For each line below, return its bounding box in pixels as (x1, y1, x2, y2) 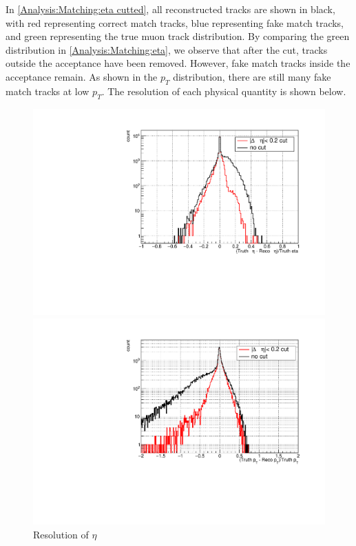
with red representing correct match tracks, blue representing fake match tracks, (6, 15, 344, 30)
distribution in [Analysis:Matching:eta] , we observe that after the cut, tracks (6, 42, 328, 57)
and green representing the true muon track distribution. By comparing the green (6, 29, 350, 43)
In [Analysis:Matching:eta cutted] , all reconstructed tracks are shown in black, (6, 2, 335, 16)
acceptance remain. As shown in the (6, 69, 158, 83)
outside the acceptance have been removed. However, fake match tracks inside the (6, 56, 350, 70)
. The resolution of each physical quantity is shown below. (101, 83, 346, 98)
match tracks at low (6, 83, 90, 98)
